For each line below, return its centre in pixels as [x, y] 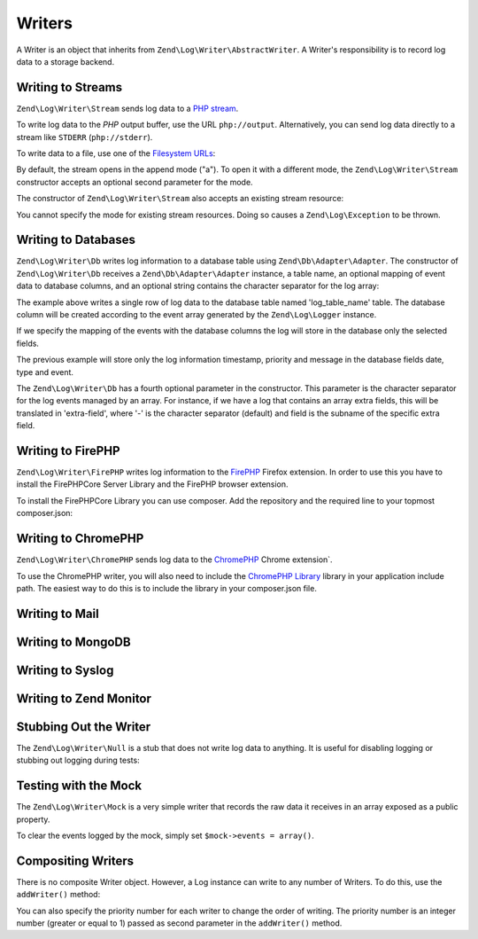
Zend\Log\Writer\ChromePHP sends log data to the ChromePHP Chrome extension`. [174, 559]
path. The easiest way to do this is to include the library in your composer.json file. [167, 588]
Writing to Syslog [65, 670]
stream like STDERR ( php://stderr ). [85, 137]
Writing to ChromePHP [80, 539]
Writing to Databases [76, 240]
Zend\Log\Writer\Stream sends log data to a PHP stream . [127, 108]
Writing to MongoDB [74, 642]
